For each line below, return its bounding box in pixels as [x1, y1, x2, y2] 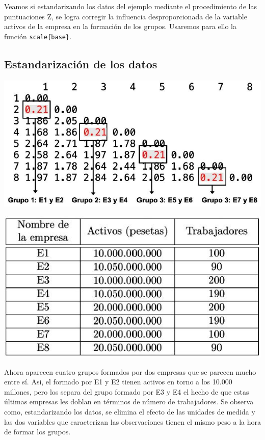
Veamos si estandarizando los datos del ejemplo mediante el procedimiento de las [4, 1, 257, 11]
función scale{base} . [4, 31, 72, 41]
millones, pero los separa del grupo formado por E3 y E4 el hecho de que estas [4, 386, 249, 397]
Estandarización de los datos [4, 56, 157, 71]
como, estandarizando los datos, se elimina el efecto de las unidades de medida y [4, 406, 255, 417]
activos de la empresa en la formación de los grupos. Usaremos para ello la [4, 21, 236, 32]
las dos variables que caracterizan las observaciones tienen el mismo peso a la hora [4, 416, 261, 427]
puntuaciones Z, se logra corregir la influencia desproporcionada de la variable [4, 11, 247, 21]
